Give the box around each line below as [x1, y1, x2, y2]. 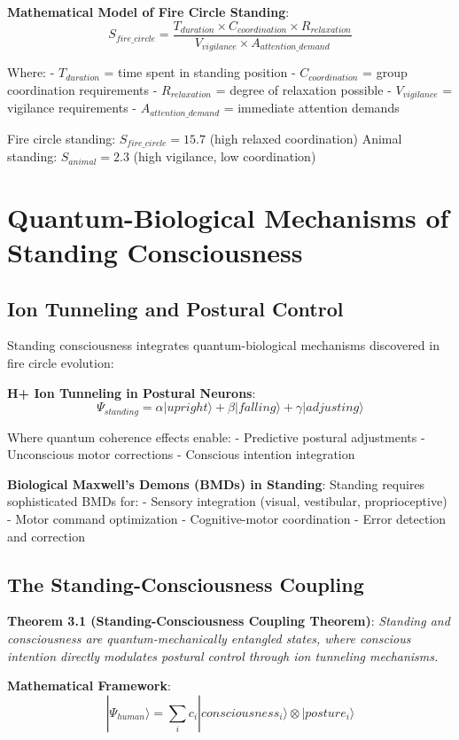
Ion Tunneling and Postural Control [7, 294, 344, 322]
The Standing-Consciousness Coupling [7, 570, 364, 597]
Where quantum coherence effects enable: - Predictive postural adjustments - [7, 427, 425, 446]
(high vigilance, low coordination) [133, 147, 316, 166]
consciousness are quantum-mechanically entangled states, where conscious [7, 629, 411, 648]
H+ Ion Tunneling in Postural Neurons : [7, 383, 256, 401]
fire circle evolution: [7, 354, 114, 372]
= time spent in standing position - [104, 63, 296, 82]
